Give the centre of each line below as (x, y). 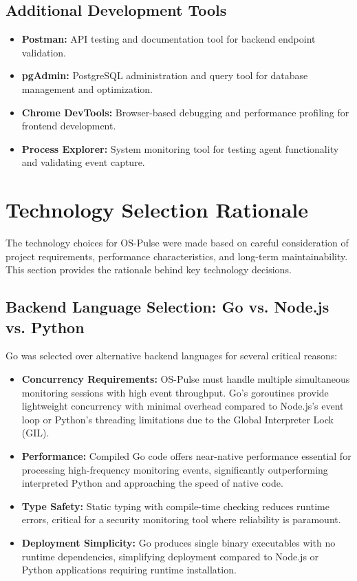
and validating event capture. (83, 162)
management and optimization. (87, 88)
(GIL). (35, 433)
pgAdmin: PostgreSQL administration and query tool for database (165, 75)
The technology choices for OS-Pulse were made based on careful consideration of (177, 243)
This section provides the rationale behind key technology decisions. (149, 270)
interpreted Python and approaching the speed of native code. (152, 483)
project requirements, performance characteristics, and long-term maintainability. (177, 256)
